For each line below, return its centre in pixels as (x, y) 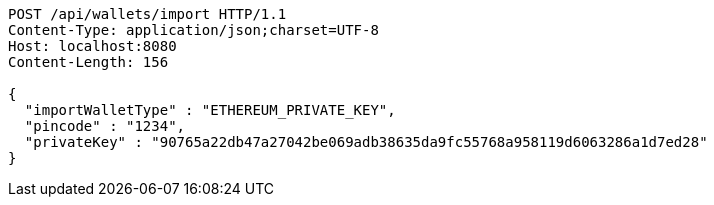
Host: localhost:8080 (92, 46)
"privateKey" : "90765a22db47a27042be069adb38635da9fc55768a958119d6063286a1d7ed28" (366, 142)
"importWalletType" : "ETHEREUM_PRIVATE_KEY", (210, 110)
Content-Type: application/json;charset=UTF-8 (193, 30)
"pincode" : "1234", (105, 126)
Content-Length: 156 (88, 62)
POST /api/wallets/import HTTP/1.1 (147, 14)
